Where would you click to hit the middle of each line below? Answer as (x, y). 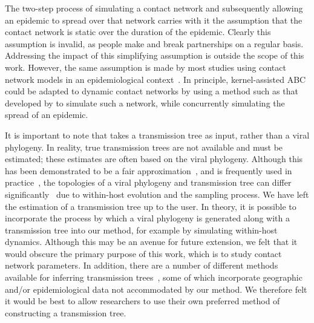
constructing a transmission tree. (66, 312)
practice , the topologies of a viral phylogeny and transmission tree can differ (148, 182)
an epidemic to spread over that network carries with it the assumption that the (154, 20)
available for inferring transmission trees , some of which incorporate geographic (154, 277)
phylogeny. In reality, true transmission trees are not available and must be (144, 147)
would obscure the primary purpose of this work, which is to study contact (143, 253)
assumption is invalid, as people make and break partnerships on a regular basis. (154, 43)
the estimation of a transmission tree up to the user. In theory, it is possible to (151, 206)
